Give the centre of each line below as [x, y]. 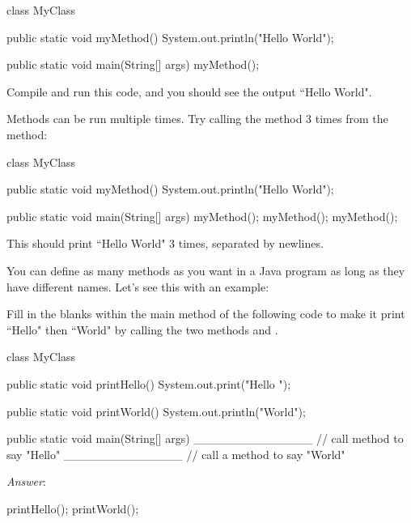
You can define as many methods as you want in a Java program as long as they [206, 270]
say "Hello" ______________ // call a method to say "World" [176, 454]
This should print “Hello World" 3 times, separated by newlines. [165, 243]
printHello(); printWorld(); [73, 508]
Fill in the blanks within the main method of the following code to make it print [206, 314]
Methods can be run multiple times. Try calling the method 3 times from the [197, 119]
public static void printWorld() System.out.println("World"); [156, 411]
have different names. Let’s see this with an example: [138, 286]
